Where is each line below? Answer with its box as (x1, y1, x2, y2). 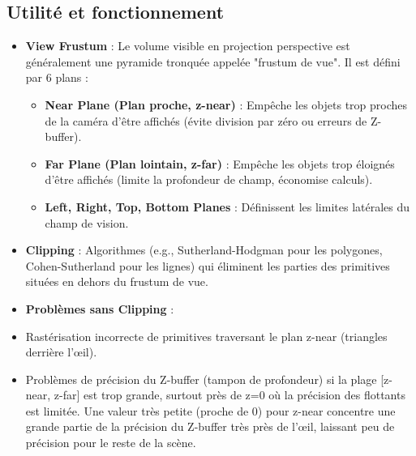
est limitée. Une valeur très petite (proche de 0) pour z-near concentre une (25, 402, 396, 419)
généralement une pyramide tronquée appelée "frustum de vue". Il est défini (25, 53, 401, 70)
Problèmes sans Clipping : (25, 300, 174, 317)
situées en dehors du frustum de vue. (25, 273, 208, 290)
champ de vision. (45, 214, 129, 231)
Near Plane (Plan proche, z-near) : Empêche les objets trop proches (45, 96, 408, 113)
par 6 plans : (25, 69, 88, 86)
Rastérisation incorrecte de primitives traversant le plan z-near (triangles (25, 327, 388, 344)
